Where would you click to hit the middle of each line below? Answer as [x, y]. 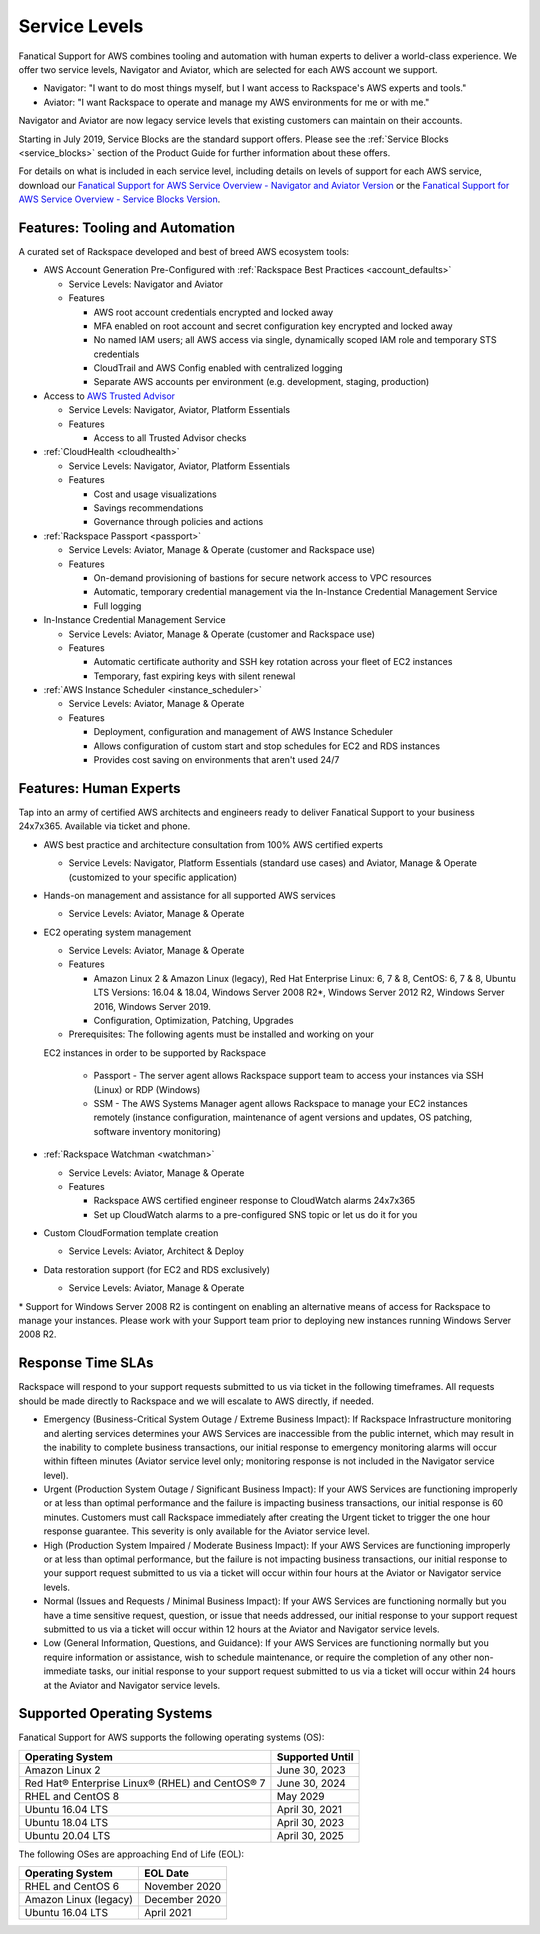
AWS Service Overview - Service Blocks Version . [119, 199]
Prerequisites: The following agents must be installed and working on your [221, 1034]
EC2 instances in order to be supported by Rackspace [155, 1052]
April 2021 [167, 1913]
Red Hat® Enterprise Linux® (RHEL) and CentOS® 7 [145, 1783]
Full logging [117, 606]
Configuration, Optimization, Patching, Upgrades [193, 1021]
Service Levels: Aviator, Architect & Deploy [156, 1251]
